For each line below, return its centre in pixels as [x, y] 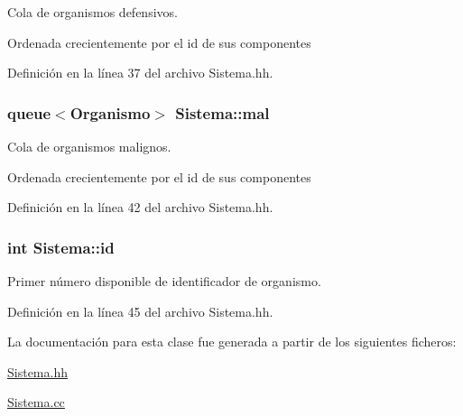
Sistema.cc [36, 402]
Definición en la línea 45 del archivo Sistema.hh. [140, 311]
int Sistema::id [61, 247]
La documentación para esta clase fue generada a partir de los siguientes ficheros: [232, 342]
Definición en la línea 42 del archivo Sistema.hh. [140, 207]
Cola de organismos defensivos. [93, 12]
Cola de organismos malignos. [89, 146]
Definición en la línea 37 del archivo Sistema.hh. [140, 73]
